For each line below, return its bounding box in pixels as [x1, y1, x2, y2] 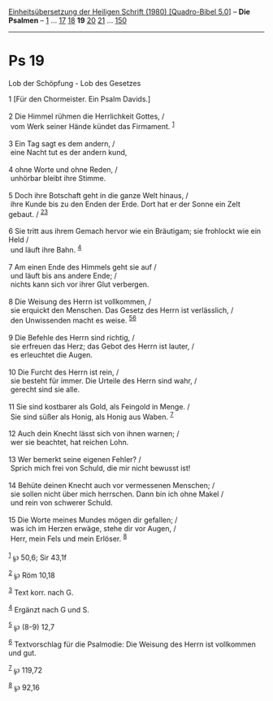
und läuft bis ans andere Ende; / [10, 270, 118, 280]
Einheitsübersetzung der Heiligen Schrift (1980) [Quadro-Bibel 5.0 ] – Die [8, 7, 250, 16]
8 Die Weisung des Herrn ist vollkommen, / [8, 296, 152, 306]
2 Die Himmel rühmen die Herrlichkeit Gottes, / [8, 111, 165, 121]
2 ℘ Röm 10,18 [8, 569, 55, 580]
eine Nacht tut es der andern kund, [10, 147, 128, 157]
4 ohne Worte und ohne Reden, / [8, 164, 118, 174]
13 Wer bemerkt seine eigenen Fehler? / [8, 455, 141, 465]
